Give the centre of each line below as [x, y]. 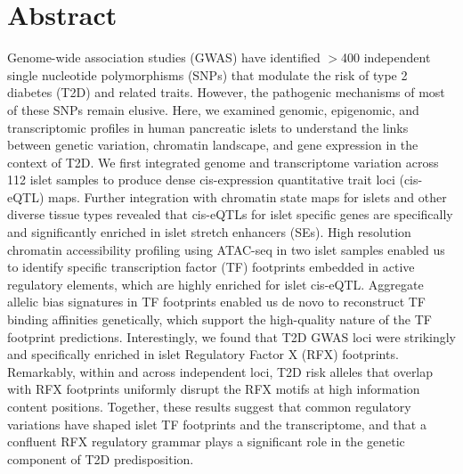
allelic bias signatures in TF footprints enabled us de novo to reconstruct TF [217, 302]
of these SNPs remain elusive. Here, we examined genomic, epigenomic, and [213, 109]
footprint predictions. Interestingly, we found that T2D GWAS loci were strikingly [231, 336]
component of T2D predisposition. [101, 458]
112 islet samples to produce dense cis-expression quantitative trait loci [201, 180]
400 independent [386, 57]
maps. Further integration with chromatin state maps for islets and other [248, 196]
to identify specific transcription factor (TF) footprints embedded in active [211, 267]
